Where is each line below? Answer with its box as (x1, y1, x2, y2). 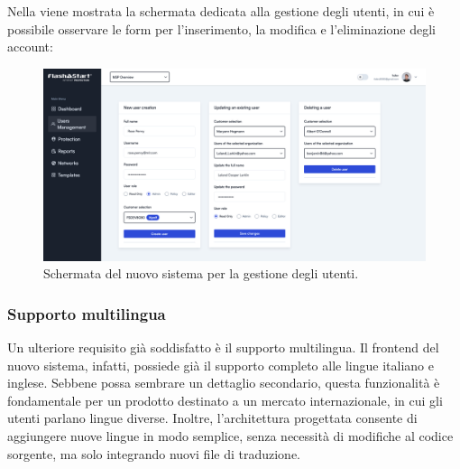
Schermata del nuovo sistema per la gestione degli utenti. (43, 264, 359, 283)
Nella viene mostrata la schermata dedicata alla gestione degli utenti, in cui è (7, 2, 435, 20)
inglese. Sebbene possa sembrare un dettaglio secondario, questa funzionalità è (7, 373, 440, 392)
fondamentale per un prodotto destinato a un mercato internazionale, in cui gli (7, 390, 443, 409)
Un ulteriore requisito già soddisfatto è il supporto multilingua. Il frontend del (7, 338, 439, 357)
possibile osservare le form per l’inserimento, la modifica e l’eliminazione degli (7, 19, 437, 38)
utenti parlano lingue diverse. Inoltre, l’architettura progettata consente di (7, 408, 418, 427)
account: (7, 37, 53, 56)
